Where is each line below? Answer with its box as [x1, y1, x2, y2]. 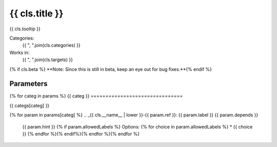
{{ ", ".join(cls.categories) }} [22, 42, 81, 48]
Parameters [9, 80, 48, 88]
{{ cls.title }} [9, 8, 64, 19]
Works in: [9, 49, 30, 56]
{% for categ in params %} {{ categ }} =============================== [9, 93, 183, 99]
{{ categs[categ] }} [9, 102, 50, 108]
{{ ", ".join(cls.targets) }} [22, 57, 73, 63]
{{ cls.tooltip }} [9, 26, 41, 32]
